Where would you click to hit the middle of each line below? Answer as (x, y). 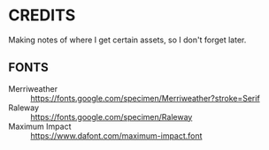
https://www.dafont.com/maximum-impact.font (116, 135)
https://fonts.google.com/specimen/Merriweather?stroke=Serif (145, 98)
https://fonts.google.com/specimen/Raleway (111, 116)
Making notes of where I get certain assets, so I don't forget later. (127, 40)
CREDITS (42, 15)
